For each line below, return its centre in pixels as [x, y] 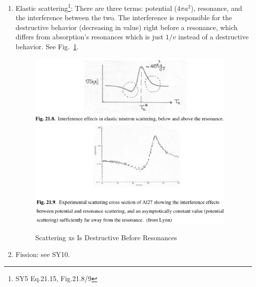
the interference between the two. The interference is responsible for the [124, 17]
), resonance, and [216, 8]
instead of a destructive [213, 37]
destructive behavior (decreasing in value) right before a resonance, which [127, 27]
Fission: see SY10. [43, 254]
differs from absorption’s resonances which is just [89, 37]
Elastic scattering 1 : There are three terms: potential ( [96, 7]
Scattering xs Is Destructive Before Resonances [106, 238]
